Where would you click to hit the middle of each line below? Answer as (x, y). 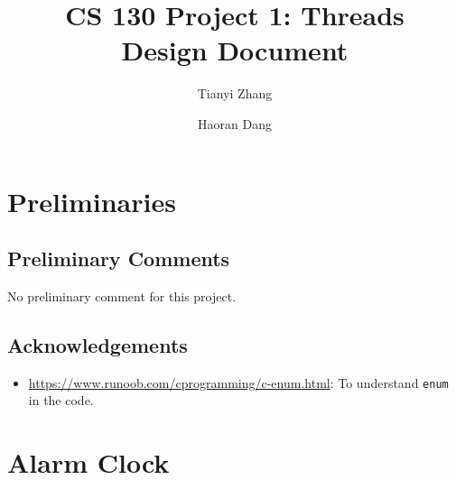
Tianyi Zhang (235, 93)
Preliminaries (92, 201)
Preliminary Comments (119, 258)
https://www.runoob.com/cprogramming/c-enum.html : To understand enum (238, 382)
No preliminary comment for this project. (122, 295)
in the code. (61, 400)
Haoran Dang (235, 123)
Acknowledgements (98, 344)
